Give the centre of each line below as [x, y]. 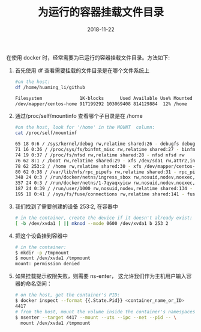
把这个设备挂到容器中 [41, 236]
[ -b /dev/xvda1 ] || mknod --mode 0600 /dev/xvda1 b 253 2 [91, 223]
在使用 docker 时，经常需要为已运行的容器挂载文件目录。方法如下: [88, 57]
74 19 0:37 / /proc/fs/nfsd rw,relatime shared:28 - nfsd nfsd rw [100, 155]
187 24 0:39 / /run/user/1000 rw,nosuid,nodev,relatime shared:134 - [104, 189]
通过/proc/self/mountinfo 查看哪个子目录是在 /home [79, 116]
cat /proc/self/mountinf [46, 133]
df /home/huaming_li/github [50, 87]
